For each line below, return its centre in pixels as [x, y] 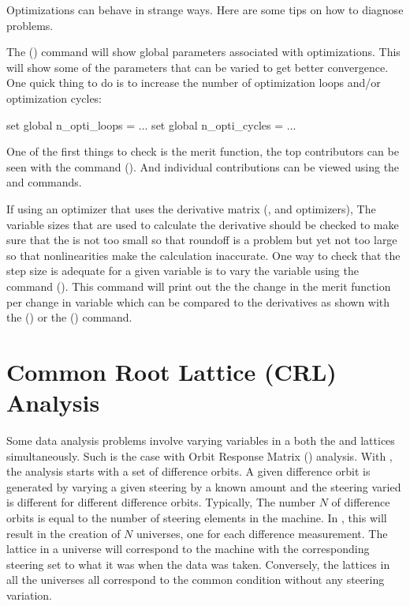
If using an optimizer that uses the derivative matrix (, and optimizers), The [191, 208]
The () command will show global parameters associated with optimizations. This [203, 52]
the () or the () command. [69, 317]
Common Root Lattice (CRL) [171, 371]
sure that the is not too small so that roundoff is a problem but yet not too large [202, 240]
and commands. [44, 182]
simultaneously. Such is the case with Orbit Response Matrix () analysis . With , [199, 455]
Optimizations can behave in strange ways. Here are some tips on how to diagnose [205, 9]
